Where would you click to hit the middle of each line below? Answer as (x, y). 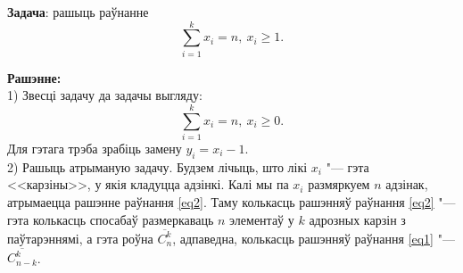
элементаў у (262, 219)
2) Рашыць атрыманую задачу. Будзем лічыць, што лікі (157, 166)
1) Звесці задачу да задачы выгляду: (105, 95)
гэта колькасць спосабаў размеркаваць (111, 219)
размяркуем (339, 184)
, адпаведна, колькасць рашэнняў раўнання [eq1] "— (314, 238)
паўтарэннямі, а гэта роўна (80, 238)
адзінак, (407, 184)
